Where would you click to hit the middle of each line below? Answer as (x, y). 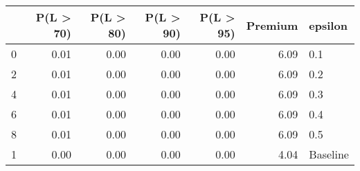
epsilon (328, 25)
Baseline (329, 154)
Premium (272, 25)
